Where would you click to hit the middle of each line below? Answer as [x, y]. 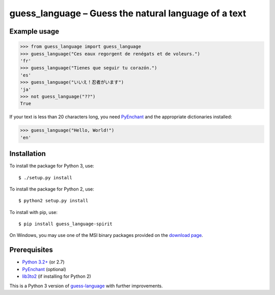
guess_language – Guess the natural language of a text [128, 13]
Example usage [34, 31]
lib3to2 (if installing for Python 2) [57, 276]
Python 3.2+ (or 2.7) [43, 262]
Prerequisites [31, 250]
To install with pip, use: [34, 212]
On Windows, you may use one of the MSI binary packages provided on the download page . [106, 235]
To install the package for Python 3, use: [52, 166]
